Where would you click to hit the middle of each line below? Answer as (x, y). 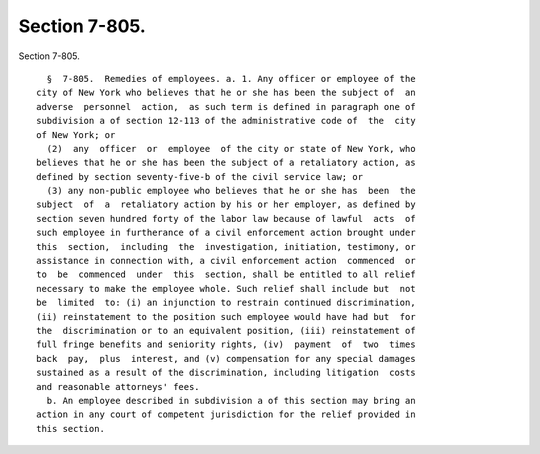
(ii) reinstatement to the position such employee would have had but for (226, 316)
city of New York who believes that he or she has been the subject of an (226, 93)
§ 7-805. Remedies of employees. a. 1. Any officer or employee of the (231, 78)
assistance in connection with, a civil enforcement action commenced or (226, 261)
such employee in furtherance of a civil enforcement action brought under (226, 233)
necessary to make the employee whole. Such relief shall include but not (226, 288)
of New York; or (76, 134)
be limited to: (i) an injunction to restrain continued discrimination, (226, 303)
